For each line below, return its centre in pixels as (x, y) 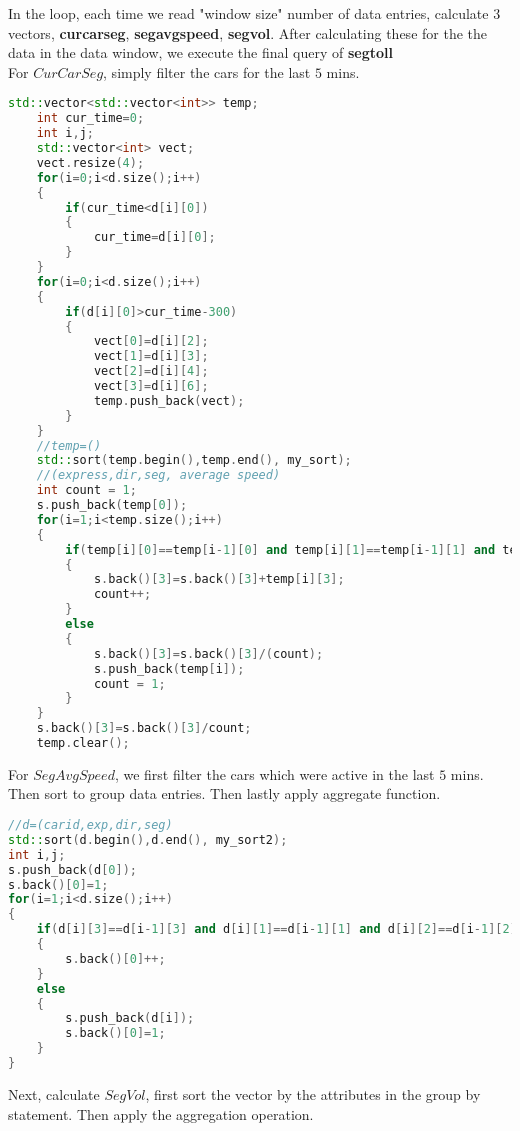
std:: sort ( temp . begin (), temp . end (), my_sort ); (194, 460)
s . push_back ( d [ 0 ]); (72, 869)
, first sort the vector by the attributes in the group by (313, 1093)
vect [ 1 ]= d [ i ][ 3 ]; (151, 356)
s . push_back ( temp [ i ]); (169, 668)
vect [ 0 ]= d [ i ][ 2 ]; (151, 341)
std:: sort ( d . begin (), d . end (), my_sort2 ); (148, 839)
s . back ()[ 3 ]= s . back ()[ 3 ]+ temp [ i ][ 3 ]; (219, 579)
